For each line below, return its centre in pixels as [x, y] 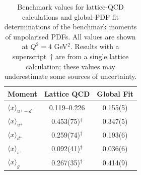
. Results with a [95, 46]
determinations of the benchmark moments [70, 27]
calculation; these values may [70, 66]
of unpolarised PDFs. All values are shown [70, 36]
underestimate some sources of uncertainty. [70, 76]
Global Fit [115, 93]
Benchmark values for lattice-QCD [70, 7]
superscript [29, 56]
